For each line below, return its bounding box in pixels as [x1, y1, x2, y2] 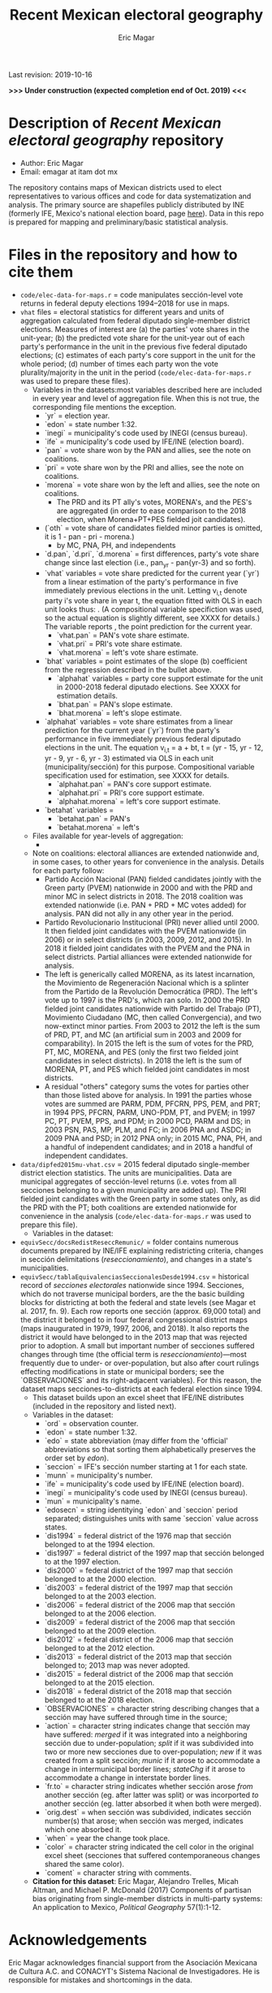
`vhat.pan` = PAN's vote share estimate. [56, 630, 190, 640]
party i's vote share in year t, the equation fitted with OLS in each [44, 596, 262, 606]
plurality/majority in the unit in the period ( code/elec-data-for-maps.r [19, 368, 252, 377]
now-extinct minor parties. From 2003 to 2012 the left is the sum [44, 1021, 261, 1031]
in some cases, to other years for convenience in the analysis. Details [32, 857, 265, 867]
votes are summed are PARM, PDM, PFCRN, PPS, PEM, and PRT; [44, 1099, 261, 1109]
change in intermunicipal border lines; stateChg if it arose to [44, 1765, 246, 1774]
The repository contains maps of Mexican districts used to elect [8, 182, 222, 192]
